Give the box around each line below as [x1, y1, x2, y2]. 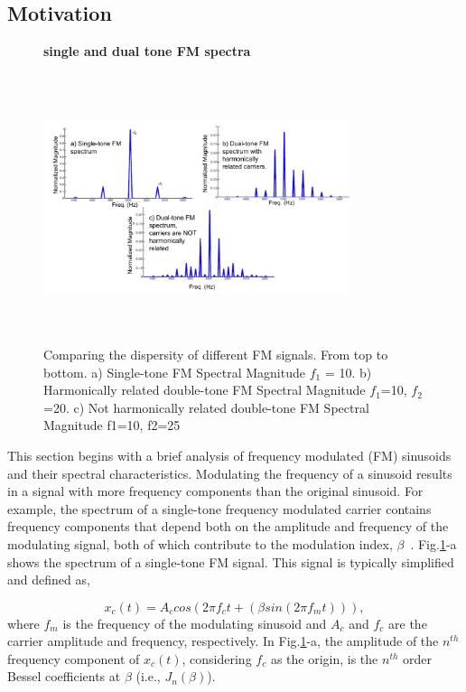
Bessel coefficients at [7, 667, 121, 686]
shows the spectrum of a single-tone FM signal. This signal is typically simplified [7, 552, 454, 571]
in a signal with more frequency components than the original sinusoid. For [7, 482, 424, 500]
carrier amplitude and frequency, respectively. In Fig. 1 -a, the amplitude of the [7, 631, 439, 650]
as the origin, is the [270, 649, 378, 668]
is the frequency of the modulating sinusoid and [62, 613, 327, 632]
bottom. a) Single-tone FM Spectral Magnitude [43, 362, 305, 381]
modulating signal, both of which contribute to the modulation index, [7, 534, 393, 553]
